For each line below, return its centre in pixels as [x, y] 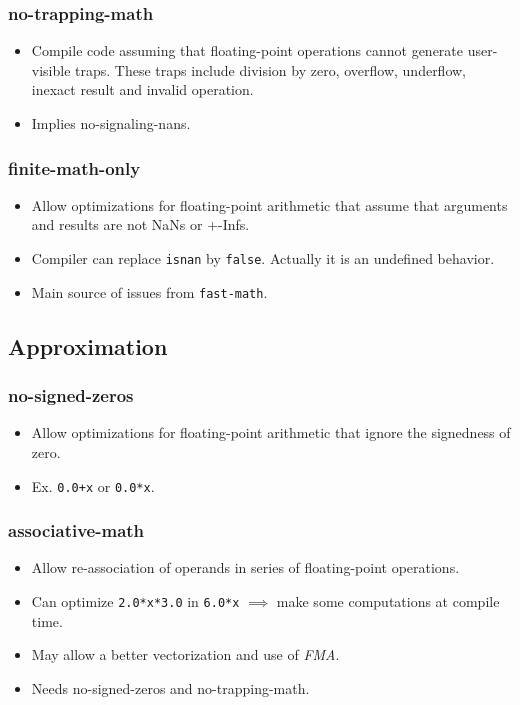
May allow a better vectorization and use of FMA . [185, 654]
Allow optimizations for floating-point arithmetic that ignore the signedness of [271, 432]
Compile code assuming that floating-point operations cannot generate [247, 50]
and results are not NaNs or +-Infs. [140, 224]
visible [51, 69]
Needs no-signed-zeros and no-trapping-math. [170, 687]
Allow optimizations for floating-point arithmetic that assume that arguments [269, 204]
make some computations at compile [388, 600]
